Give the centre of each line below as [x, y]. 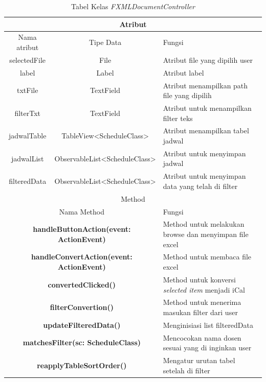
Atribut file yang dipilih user [208, 59]
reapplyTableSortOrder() [82, 365]
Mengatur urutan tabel [199, 360]
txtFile [27, 90]
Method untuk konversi [199, 279]
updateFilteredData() [82, 325]
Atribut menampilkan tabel [206, 130]
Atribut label [183, 72]
